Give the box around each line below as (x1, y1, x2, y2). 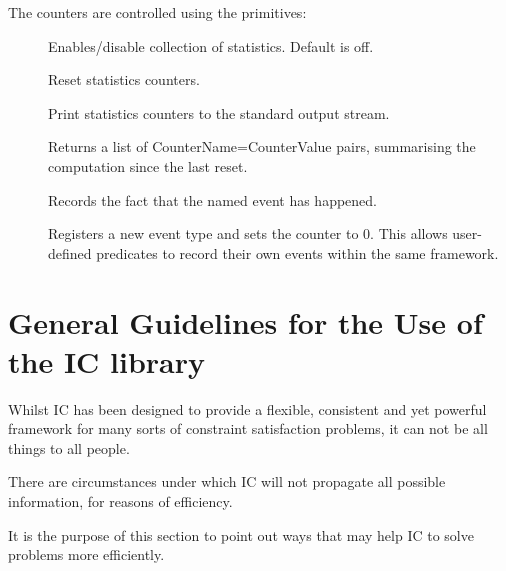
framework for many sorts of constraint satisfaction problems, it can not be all (8, 418, 488, 439)
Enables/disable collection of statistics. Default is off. (48, 35, 374, 56)
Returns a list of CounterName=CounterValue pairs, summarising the (48, 136, 476, 157)
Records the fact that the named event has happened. (48, 189, 377, 210)
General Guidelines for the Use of (8, 301, 483, 342)
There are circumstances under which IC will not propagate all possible (8, 471, 446, 492)
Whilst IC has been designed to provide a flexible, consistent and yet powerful (8, 398, 487, 419)
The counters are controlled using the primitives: (8, 2, 307, 22)
